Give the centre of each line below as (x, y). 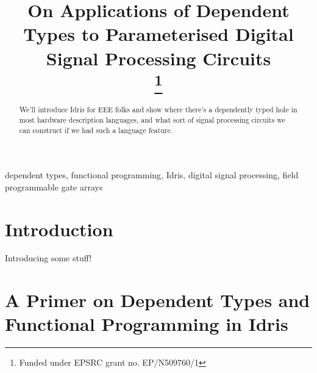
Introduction (59, 229)
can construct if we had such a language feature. (96, 130)
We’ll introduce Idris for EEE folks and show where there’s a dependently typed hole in (158, 110)
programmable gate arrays (54, 186)
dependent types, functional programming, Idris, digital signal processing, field (152, 175)
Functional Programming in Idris (147, 324)
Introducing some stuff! (48, 258)
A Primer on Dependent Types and (158, 300)
